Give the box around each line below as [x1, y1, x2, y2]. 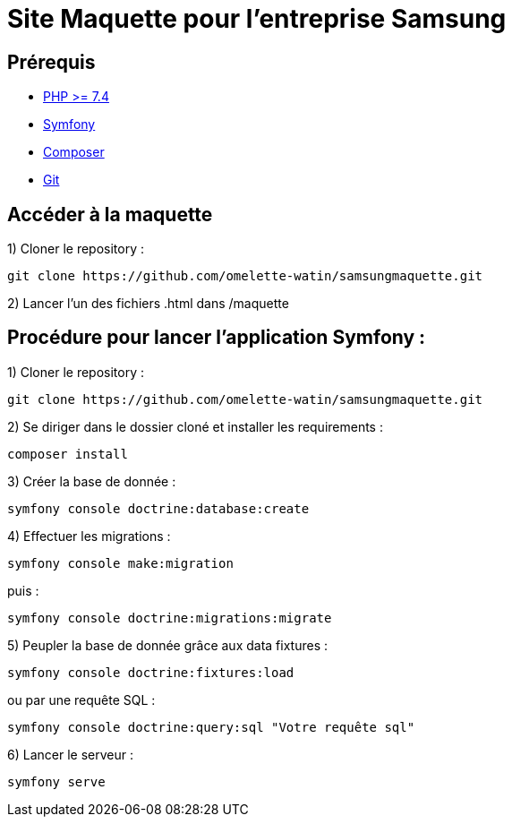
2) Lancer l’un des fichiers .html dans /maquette [7, 296, 289, 312]
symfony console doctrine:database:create [7, 501, 310, 516]
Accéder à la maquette [7, 202, 213, 226]
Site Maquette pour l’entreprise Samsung [7, 4, 507, 34]
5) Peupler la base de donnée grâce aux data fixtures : [7, 637, 329, 653]
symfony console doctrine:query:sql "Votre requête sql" [7, 719, 415, 734]
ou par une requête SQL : [7, 691, 156, 708]
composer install [7, 446, 128, 461]
